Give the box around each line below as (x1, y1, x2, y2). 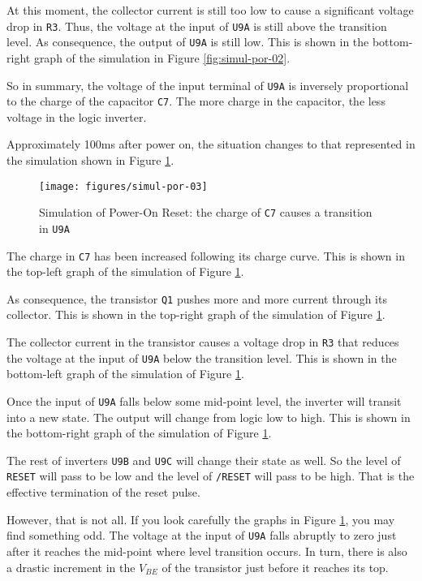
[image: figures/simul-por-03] (39, 180, 208, 192)
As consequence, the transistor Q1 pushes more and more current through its (6, 290, 387, 307)
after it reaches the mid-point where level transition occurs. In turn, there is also (6, 542, 407, 559)
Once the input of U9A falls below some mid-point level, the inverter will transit (6, 392, 402, 409)
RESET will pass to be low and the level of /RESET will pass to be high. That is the (6, 467, 415, 484)
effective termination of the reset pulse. (6, 484, 200, 501)
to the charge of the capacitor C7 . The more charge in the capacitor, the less (6, 93, 385, 110)
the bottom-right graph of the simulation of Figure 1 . (6, 424, 272, 441)
